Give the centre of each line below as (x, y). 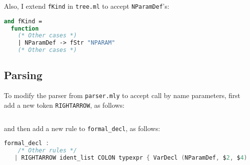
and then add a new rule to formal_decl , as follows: (82, 128)
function (25, 28)
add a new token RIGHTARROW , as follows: (64, 105)
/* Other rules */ (47, 151)
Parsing (23, 75)
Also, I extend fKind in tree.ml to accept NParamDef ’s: (87, 6)
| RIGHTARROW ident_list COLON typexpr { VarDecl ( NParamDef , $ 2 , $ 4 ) (131, 157)
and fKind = (23, 21)
